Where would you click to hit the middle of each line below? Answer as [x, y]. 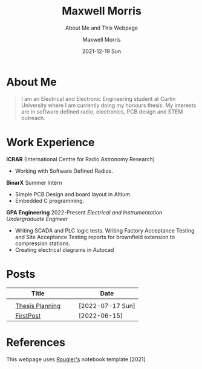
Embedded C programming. [50, 201]
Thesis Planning [38, 306]
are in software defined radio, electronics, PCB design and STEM [102, 111]
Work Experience [50, 142]
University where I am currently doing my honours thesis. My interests [109, 105]
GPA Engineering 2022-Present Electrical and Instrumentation [84, 212]
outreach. [33, 118]
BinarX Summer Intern [34, 182]
